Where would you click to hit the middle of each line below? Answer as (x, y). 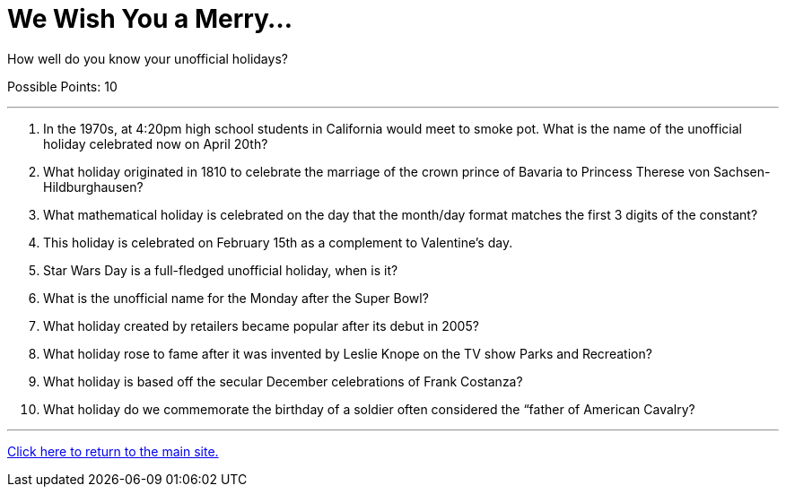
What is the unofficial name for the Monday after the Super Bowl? (236, 298)
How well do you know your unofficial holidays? (148, 58)
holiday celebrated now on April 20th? (156, 143)
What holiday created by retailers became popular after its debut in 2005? (261, 325)
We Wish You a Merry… (150, 19)
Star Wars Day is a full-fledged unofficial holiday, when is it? (221, 270)
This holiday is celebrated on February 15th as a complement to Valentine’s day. (278, 242)
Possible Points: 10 (62, 86)
